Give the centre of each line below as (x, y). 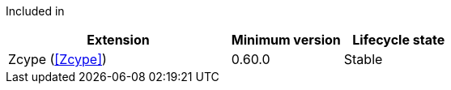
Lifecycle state (399, 40)
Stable (363, 59)
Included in (35, 11)
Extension (118, 40)
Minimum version (286, 40)
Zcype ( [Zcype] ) (57, 59)
